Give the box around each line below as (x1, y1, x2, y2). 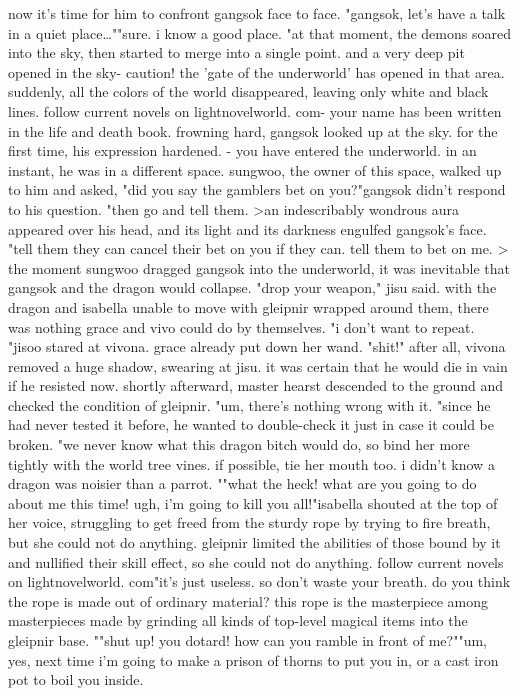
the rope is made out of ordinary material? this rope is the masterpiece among (8, 590, 489, 611)
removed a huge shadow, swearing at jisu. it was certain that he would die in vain (8, 355, 508, 376)
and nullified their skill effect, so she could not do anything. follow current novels (8, 551, 504, 572)
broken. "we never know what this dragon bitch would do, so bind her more (8, 434, 470, 455)
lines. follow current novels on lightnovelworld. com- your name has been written (8, 100, 502, 121)
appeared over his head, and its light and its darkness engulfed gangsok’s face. (8, 218, 487, 239)
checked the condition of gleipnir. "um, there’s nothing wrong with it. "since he (8, 394, 491, 415)
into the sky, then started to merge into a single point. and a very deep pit (8, 42, 465, 63)
